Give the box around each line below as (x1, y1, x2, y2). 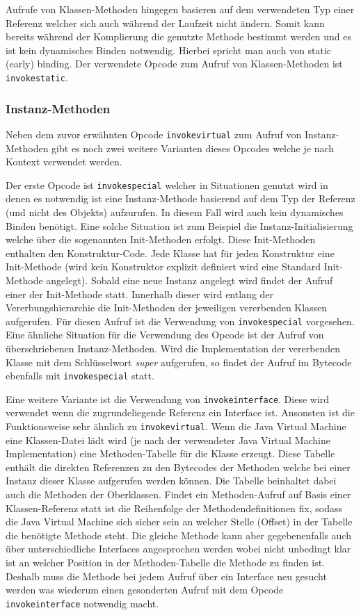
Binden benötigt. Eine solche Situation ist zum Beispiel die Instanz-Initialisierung (6, 218, 353, 233)
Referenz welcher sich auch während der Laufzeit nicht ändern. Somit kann (6, 15, 325, 30)
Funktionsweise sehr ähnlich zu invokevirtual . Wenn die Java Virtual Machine (6, 419, 346, 434)
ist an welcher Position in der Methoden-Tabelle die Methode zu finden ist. (6, 555, 326, 570)
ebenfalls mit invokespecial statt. (6, 368, 154, 383)
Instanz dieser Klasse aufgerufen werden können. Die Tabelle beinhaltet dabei (6, 473, 337, 488)
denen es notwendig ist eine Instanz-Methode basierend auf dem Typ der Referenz (6, 191, 355, 206)
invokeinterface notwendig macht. (6, 596, 159, 610)
